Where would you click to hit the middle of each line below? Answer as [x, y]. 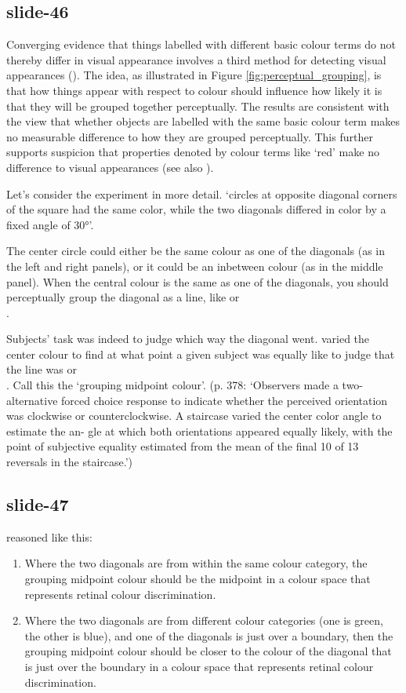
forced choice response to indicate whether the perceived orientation [225, 400]
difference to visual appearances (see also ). [110, 167]
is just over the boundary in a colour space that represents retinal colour [199, 666]
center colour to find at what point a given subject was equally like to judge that [201, 354]
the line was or [42, 369]
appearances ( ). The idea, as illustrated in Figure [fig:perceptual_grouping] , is [194, 75]
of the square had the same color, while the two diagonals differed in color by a [196, 209]
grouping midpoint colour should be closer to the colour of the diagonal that [208, 651]
